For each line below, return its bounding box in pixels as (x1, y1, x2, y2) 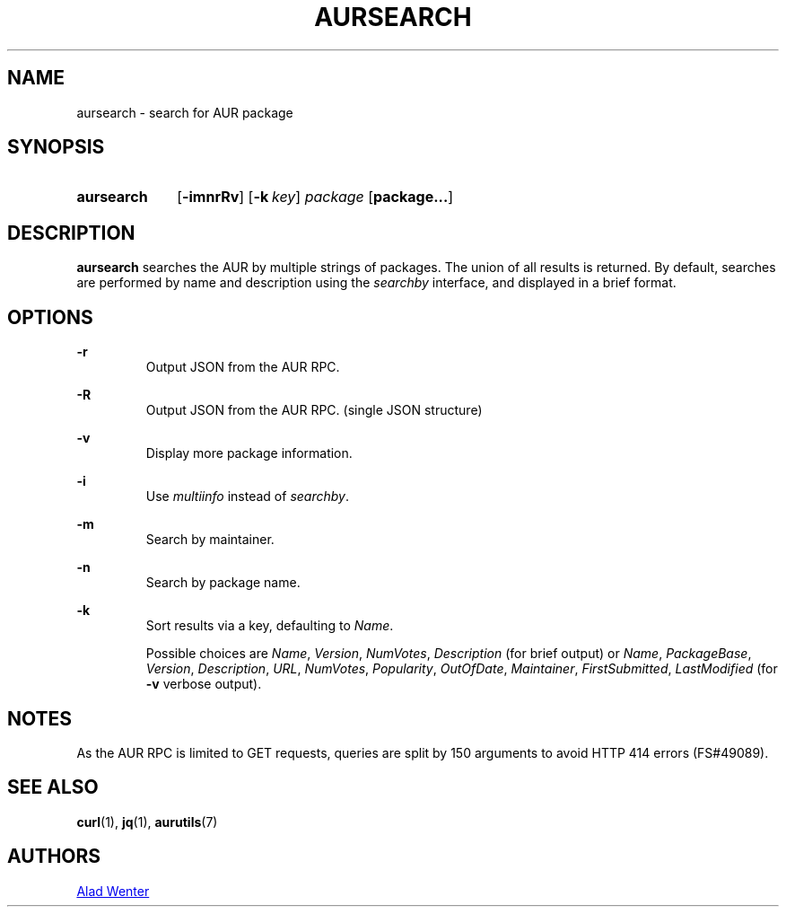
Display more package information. (145, 445, 353, 461)
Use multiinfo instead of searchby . (145, 488, 349, 505)
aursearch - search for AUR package (76, 104, 293, 120)
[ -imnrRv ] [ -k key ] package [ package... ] (177, 188, 454, 207)
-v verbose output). (145, 676, 262, 692)
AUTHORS (7, 845, 101, 868)
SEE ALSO (7, 776, 99, 799)
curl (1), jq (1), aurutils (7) (76, 813, 218, 830)
